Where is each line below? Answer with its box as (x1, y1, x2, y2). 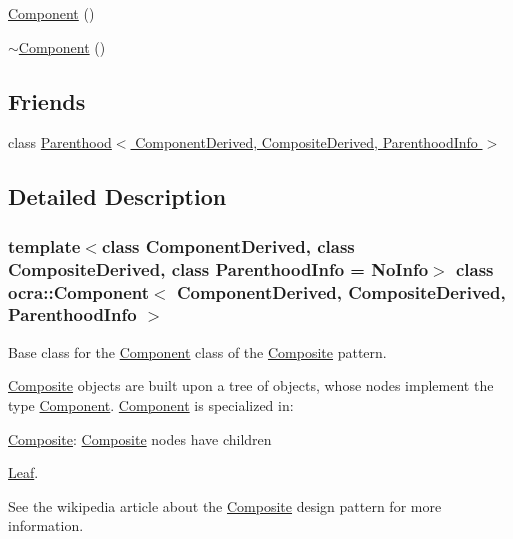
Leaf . (8, 462, 39, 483)
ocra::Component (8, 279, 150, 304)
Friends (8, 85, 86, 116)
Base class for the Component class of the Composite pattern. (8, 341, 387, 362)
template (8, 233, 81, 258)
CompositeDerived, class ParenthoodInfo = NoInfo (8, 256, 429, 281)
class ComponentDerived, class (101, 233, 355, 258)
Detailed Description (8, 181, 227, 212)
